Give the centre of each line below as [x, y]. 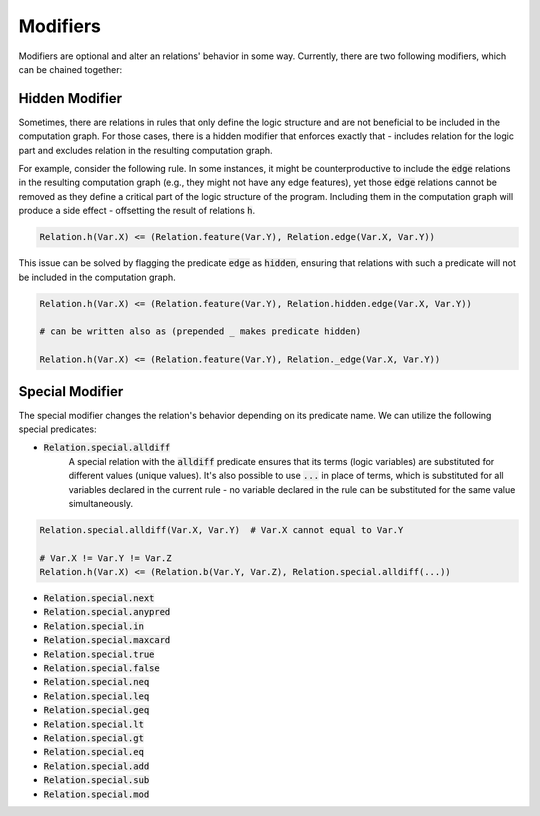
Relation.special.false [101, 668]
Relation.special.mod [96, 794]
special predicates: [57, 429]
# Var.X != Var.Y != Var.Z [105, 558]
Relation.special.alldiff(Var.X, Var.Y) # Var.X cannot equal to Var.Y [221, 529]
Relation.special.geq [96, 710]
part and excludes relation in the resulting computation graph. [146, 150]
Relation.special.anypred [107, 612]
